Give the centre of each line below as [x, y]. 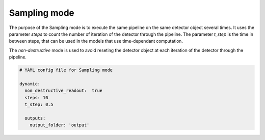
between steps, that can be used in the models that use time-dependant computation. [96, 41]
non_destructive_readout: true [64, 91]
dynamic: [30, 84]
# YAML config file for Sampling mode [66, 70]
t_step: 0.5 [39, 105]
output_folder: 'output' [60, 125]
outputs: [35, 118]
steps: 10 [37, 98]
